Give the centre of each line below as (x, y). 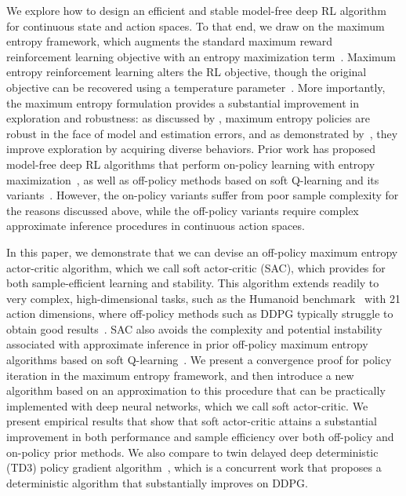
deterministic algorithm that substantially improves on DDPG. (157, 482)
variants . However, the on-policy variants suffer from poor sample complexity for (203, 195)
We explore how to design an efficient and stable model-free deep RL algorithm (196, 10)
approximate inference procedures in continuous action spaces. (156, 226)
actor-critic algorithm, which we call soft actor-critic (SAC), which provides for (196, 267)
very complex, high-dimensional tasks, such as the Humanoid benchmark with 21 (203, 298)
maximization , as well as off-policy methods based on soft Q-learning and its (193, 179)
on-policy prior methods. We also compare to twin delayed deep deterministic (192, 452)
